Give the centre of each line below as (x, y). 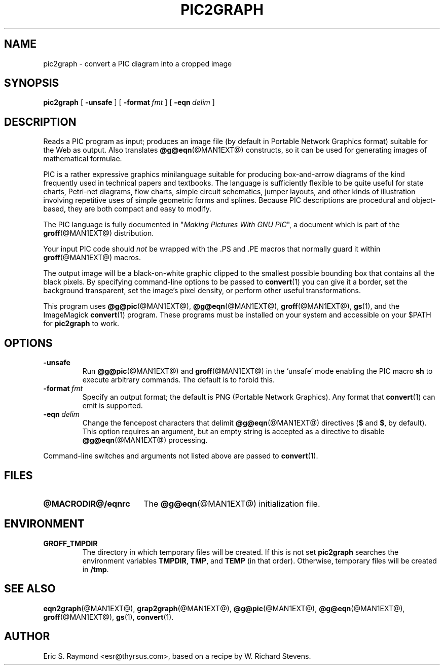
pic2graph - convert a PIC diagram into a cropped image (138, 63)
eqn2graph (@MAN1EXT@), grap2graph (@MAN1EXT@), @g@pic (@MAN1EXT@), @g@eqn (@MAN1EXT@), (224, 608)
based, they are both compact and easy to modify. (127, 209)
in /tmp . (96, 569)
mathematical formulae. (83, 159)
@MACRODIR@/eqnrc (87, 503)
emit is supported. (113, 406)
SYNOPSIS (32, 83)
